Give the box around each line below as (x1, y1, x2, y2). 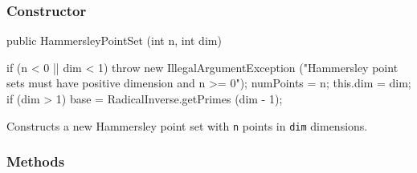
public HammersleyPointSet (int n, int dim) (6, 32, 222, 49)
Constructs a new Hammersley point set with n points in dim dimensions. (6, 117, 368, 134)
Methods (6, 151, 65, 171)
